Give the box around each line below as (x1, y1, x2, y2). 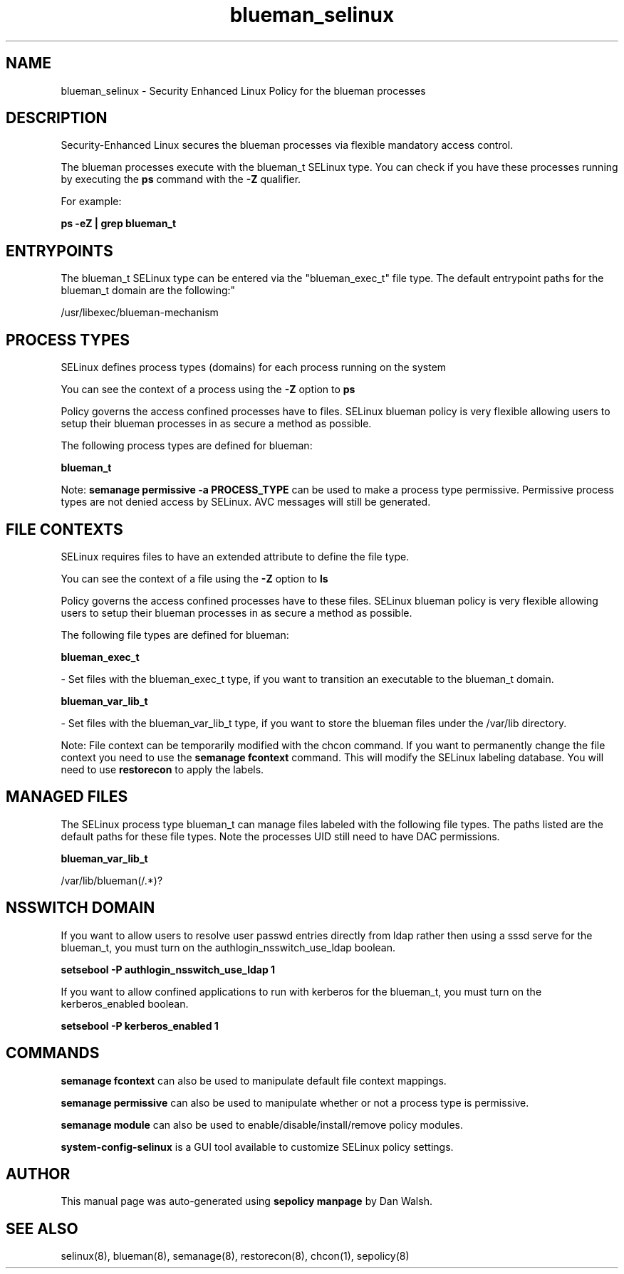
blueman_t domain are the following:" (61, 284, 236, 297)
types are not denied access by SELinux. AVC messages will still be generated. (61, 496, 431, 508)
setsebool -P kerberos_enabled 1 (61, 1019, 219, 1032)
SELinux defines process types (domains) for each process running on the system (61, 361, 447, 374)
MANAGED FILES (6, 788, 128, 806)
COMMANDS (6, 1044, 100, 1062)
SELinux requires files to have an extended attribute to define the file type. (61, 550, 410, 563)
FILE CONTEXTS (6, 520, 123, 538)
